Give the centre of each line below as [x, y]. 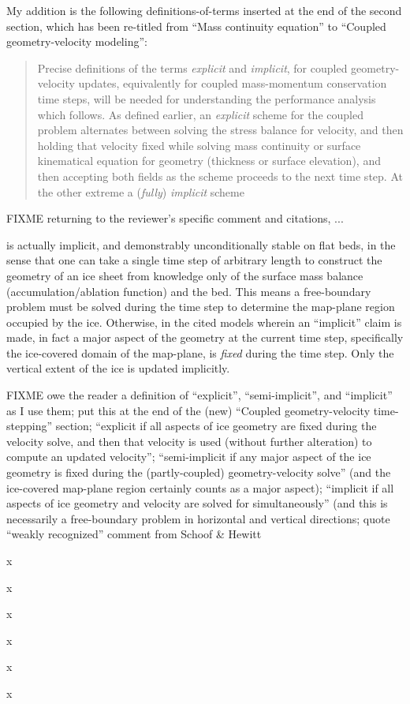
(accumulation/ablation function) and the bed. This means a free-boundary [189, 291]
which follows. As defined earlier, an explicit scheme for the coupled [200, 114]
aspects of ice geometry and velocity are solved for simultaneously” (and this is [197, 503]
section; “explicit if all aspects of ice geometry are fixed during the [216, 426]
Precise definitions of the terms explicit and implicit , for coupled [192, 67]
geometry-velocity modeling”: [77, 41]
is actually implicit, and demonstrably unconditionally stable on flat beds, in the [201, 244]
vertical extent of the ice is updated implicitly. [118, 368]
